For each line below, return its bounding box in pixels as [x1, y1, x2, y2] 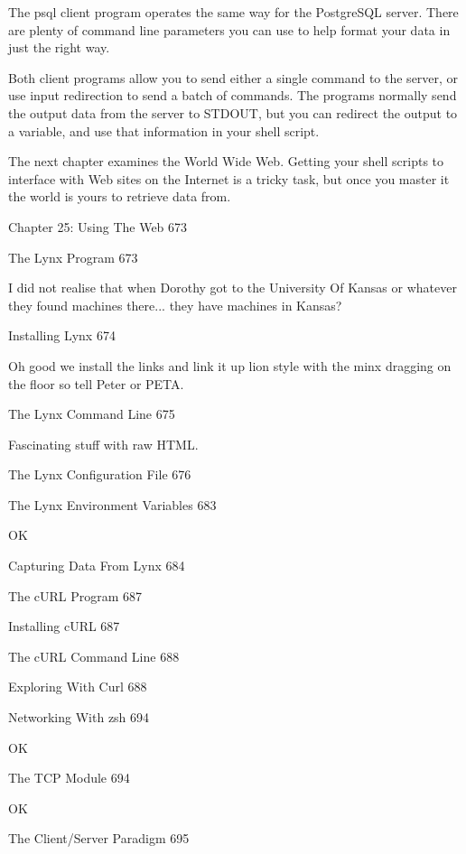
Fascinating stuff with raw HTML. [8, 434, 199, 453]
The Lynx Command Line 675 [8, 404, 175, 423]
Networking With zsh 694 [8, 708, 150, 727]
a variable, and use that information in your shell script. [8, 121, 320, 140]
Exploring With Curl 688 [8, 677, 147, 696]
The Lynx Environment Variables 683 [8, 495, 217, 514]
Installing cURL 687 [8, 617, 120, 636]
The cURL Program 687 [8, 586, 143, 605]
